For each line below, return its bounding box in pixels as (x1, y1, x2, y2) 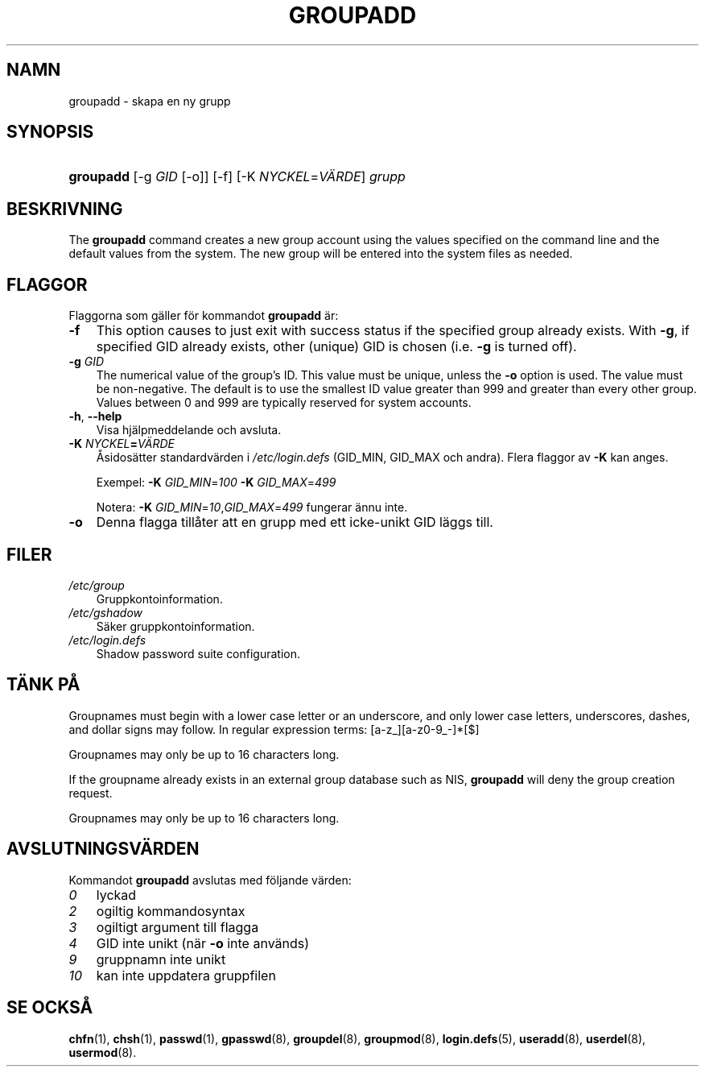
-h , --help (68, 409, 122, 424)
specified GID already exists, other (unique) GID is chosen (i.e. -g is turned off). (96, 338, 577, 355)
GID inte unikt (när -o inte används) (96, 934, 310, 951)
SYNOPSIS (6, 122, 94, 143)
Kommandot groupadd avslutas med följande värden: (68, 872, 352, 887)
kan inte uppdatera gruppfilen (96, 967, 276, 984)
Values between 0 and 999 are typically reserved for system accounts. (96, 396, 472, 410)
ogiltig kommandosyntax (96, 902, 245, 919)
